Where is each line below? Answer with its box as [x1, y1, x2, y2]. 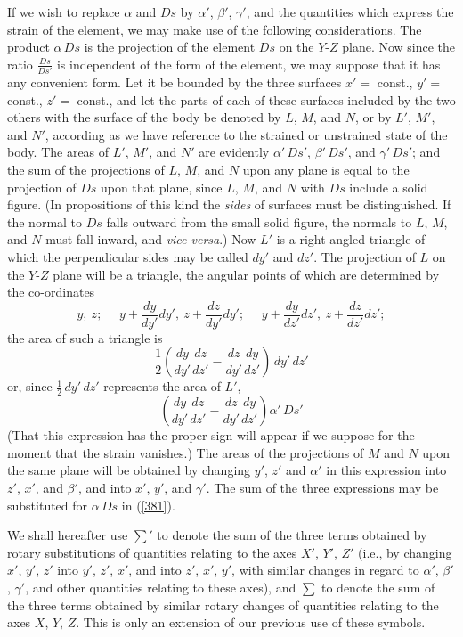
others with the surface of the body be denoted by [7, 108, 281, 127]
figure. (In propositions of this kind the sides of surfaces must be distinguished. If [7, 195, 451, 214]
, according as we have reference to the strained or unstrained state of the [45, 125, 448, 143]
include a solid [349, 177, 428, 196]
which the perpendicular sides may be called [7, 248, 248, 266]
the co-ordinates [7, 282, 95, 301]
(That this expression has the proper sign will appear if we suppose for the [7, 426, 415, 445]
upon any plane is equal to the [242, 160, 410, 179]
